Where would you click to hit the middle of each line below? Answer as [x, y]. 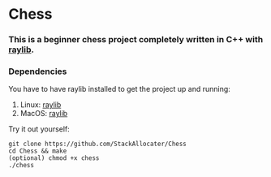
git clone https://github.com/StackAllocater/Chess [97, 144]
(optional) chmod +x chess [54, 158]
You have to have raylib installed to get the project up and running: [120, 89]
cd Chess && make [38, 151]
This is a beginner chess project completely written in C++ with [136, 40]
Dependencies [38, 71]
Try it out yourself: [39, 129]
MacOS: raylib [44, 114]
